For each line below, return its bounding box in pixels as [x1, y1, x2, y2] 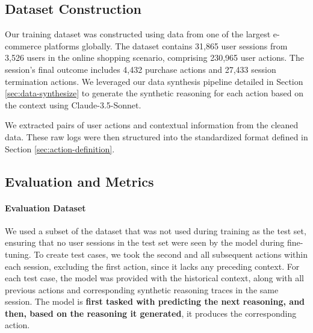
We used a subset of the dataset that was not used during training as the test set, [5, 224, 306, 237]
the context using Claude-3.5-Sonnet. [5, 98, 141, 111]
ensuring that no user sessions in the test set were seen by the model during [5, 236, 285, 249]
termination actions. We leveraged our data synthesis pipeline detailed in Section [5, 75, 303, 87]
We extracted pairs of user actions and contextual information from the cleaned [5, 119, 299, 131]
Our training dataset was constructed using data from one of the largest [5, 28, 271, 40]
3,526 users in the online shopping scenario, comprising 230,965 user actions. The [5, 51, 304, 64]
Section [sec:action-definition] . [5, 142, 115, 155]
